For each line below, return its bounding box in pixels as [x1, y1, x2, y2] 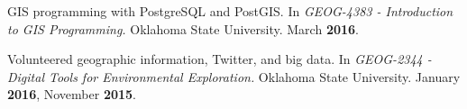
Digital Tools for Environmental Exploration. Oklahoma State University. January [7, 67, 461, 86]
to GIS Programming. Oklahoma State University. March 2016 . [7, 19, 359, 38]
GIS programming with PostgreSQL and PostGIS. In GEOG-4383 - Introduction [7, 2, 453, 20]
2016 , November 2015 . [7, 85, 137, 104]
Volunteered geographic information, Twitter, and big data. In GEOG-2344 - [7, 50, 432, 68]
